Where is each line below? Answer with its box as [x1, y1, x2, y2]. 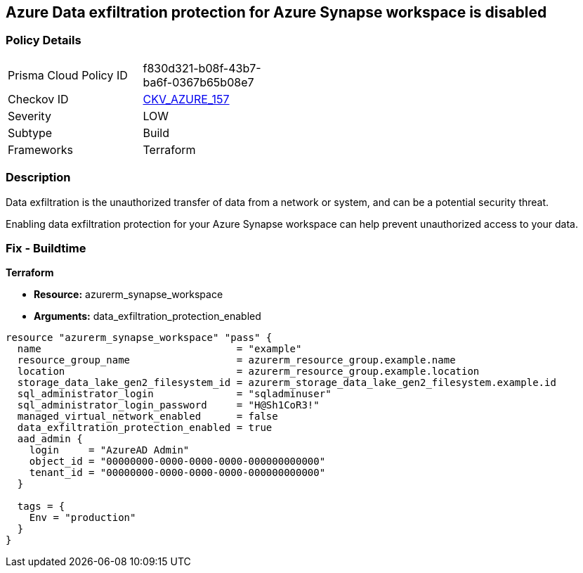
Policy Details [6, 33, 81, 48]
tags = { [17, 501, 65, 513]
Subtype [8, 125, 53, 140]
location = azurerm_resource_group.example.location [17, 366, 480, 378]
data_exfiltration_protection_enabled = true [17, 422, 273, 434]
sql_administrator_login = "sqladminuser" [17, 388, 332, 400]
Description [6, 170, 71, 185]
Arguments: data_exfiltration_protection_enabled [34, 310, 261, 323]
